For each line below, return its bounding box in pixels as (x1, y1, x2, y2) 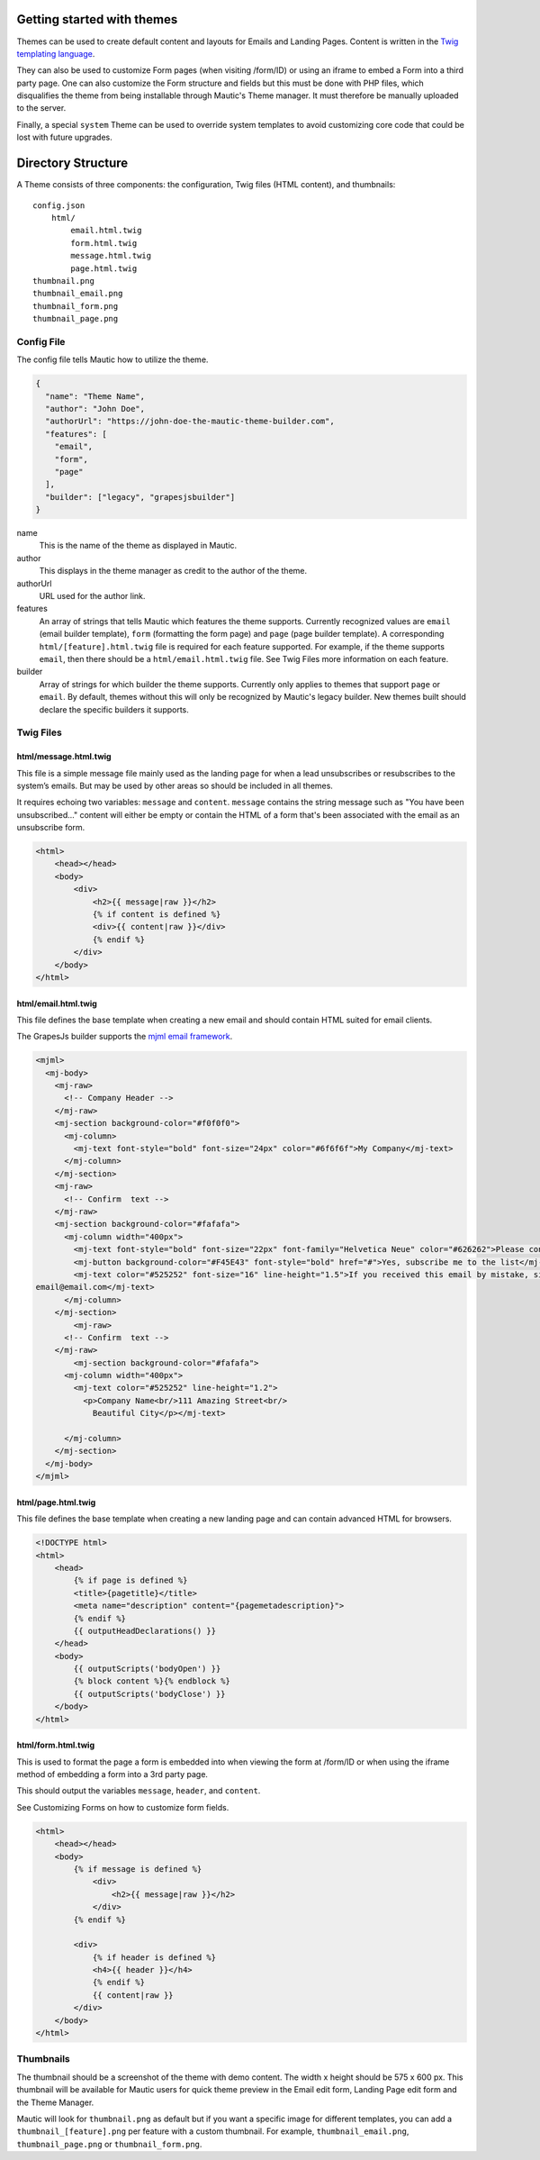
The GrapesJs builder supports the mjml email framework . (16, 1031, 233, 1042)
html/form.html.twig (16, 1739, 94, 1751)
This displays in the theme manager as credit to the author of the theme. (39, 566, 308, 576)
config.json (32, 200, 85, 211)
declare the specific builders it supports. (39, 703, 189, 715)
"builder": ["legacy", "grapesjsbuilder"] (45, 492, 236, 502)
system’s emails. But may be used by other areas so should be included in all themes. (16, 780, 333, 791)
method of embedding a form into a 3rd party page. (16, 1769, 209, 1780)
